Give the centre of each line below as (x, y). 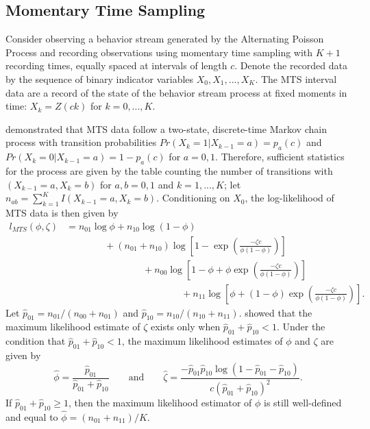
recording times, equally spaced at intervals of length (116, 65)
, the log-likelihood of (289, 198)
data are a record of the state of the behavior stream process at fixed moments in (176, 92)
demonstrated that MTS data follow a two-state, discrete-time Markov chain (166, 128)
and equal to (32, 417)
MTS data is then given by (62, 212)
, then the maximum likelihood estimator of (160, 403)
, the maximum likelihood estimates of (202, 341)
